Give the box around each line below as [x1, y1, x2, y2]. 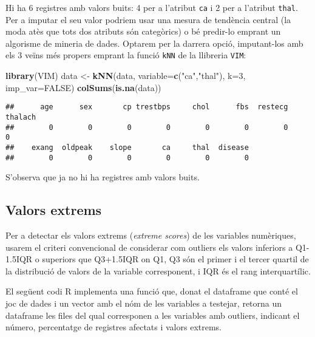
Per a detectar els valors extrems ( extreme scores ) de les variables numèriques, [5, 229, 296, 242]
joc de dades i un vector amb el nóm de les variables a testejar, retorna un [5, 296, 282, 309]
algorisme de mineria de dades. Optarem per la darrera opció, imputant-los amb [5, 36, 303, 49]
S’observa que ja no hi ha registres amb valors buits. [5, 171, 200, 183]
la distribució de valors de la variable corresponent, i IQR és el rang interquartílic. [5, 264, 311, 277]
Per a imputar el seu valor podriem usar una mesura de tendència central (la [5, 13, 291, 26]
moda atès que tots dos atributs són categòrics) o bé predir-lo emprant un [5, 25, 281, 38]
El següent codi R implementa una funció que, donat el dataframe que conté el [5, 285, 298, 298]
